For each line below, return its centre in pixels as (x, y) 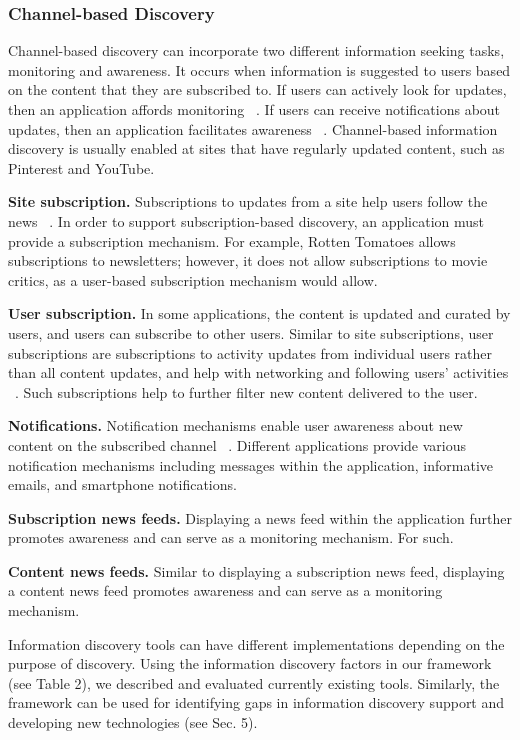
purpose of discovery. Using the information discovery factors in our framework (250, 663)
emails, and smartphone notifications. (122, 484)
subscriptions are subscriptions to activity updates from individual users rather (250, 352)
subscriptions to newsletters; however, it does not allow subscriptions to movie (248, 260)
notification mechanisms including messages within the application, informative (250, 464)
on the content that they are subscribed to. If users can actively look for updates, (257, 89)
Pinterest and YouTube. (81, 167)
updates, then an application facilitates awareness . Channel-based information (253, 128)
